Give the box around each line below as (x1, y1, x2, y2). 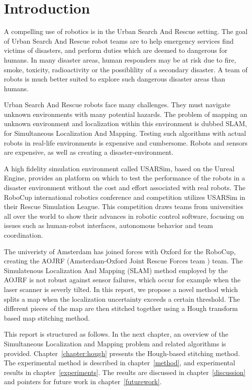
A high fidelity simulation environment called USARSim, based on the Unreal (4, 163, 235, 173)
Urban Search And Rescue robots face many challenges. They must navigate (4, 99, 231, 110)
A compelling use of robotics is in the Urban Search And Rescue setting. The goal (4, 26, 248, 36)
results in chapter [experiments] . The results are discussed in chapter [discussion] (4, 367, 246, 377)
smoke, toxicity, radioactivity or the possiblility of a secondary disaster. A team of (4, 64, 248, 74)
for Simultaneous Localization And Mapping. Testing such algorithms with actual (4, 128, 246, 138)
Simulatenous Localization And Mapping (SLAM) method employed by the (4, 265, 228, 275)
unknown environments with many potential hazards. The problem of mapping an (4, 109, 247, 119)
